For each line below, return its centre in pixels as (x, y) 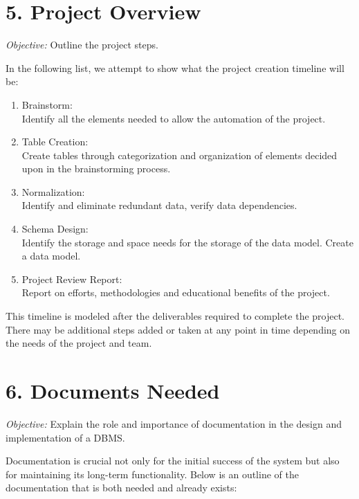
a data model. (51, 256)
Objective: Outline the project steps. (82, 45)
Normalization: (53, 191)
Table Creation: (55, 142)
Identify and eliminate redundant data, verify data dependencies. (159, 205)
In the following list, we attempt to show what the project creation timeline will (175, 67)
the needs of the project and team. (79, 343)
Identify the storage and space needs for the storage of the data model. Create (187, 242)
